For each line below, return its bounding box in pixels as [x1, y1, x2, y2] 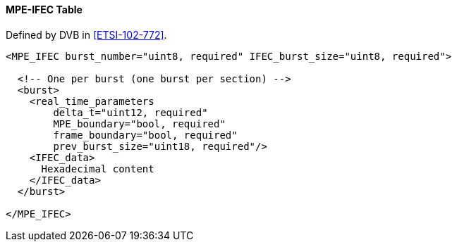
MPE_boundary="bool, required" [53, 118, 226, 129]
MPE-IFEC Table [6, 4, 83, 15]
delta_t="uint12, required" [53, 106, 208, 118]
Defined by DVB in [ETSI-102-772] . [6, 28, 167, 41]
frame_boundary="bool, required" [53, 129, 238, 141]
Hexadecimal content [41, 163, 154, 175]
